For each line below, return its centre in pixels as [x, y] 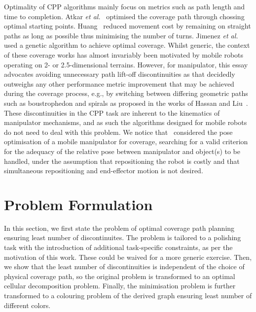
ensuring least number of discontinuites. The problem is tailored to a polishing [123, 237]
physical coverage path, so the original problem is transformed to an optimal [120, 276]
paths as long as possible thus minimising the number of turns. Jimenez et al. [121, 35]
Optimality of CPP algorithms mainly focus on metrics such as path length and [125, 6]
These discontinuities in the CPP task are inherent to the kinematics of [112, 112]
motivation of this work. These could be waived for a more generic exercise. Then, [128, 257]
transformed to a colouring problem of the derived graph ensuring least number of [128, 295]
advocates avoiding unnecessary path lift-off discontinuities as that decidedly [120, 74]
